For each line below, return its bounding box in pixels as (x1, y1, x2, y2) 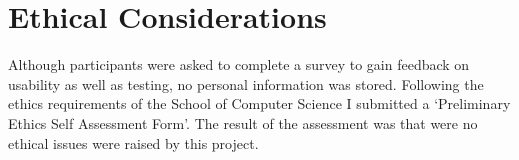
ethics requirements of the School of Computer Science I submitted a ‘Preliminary (8, 93, 511, 114)
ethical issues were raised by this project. (8, 132, 259, 153)
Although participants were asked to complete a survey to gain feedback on (8, 54, 470, 75)
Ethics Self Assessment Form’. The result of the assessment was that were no (8, 112, 478, 133)
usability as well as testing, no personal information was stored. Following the (8, 73, 484, 94)
